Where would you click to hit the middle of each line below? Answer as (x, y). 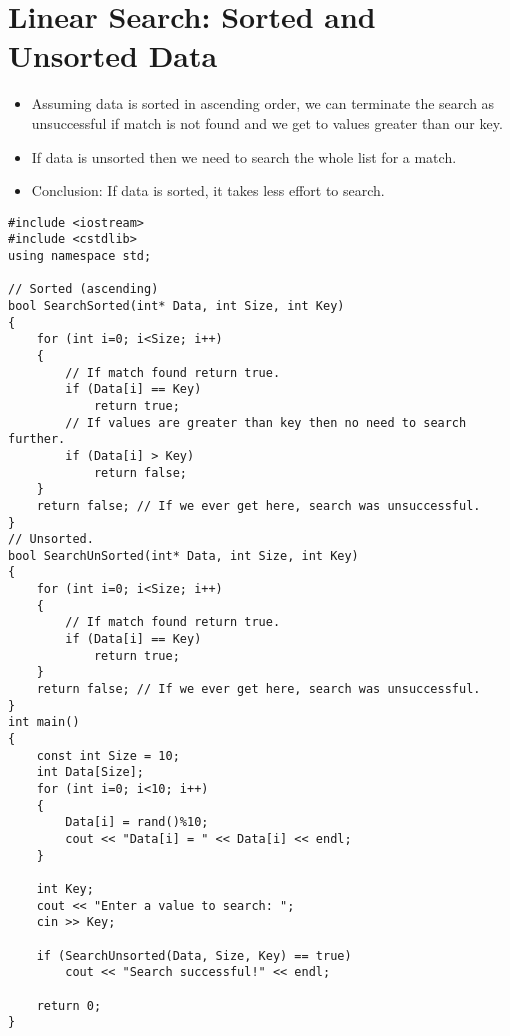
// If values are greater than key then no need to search (266, 422)
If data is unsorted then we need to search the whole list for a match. (244, 156)
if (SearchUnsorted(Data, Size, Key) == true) (194, 955)
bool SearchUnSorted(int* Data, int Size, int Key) (183, 555)
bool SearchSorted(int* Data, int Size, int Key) (176, 305)
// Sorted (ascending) (83, 289)
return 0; (69, 1005)
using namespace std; (80, 256)
